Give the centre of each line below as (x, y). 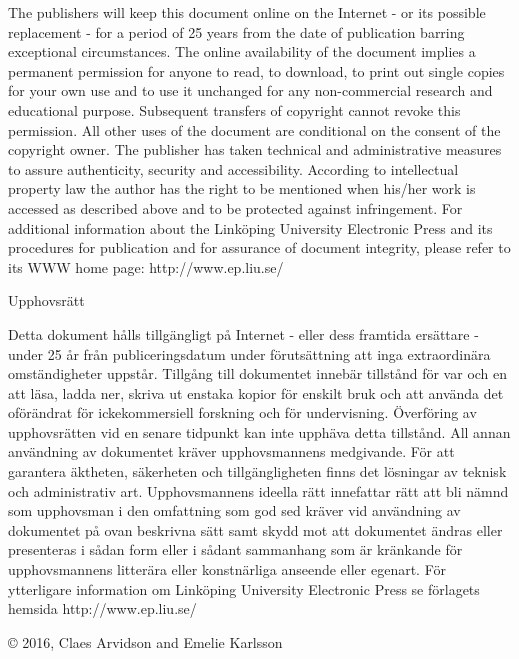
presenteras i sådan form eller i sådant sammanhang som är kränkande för (235, 549)
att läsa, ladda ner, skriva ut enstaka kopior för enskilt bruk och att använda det (256, 392)
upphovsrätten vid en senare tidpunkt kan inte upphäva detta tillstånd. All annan (259, 431)
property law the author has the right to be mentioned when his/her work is (242, 188)
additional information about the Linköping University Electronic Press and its (250, 227)
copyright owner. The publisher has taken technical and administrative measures (255, 149)
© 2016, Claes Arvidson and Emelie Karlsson (145, 641)
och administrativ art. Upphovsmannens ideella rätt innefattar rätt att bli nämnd (258, 490)
